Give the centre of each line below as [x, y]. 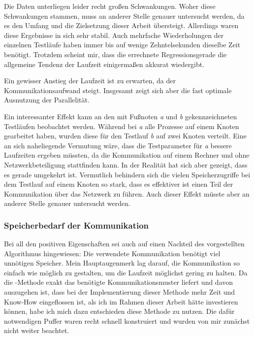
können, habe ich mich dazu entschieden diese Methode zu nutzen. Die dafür [119, 311]
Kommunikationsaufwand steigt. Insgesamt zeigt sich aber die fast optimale [118, 90]
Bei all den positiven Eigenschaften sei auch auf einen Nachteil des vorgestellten [124, 244]
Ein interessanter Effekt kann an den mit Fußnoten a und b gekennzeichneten [121, 116]
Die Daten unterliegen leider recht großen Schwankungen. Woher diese [110, 6]
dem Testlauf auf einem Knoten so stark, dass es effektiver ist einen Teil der [119, 184]
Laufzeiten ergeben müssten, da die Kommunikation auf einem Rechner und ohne [127, 155]
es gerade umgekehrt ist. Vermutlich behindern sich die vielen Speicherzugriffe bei [127, 174]
